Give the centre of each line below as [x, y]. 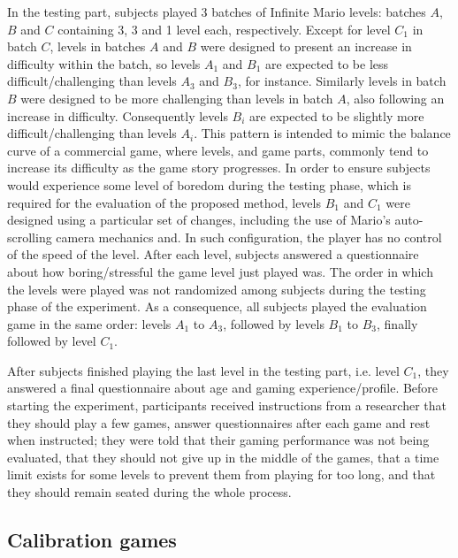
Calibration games [92, 540]
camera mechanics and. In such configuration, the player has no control [249, 237]
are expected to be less [327, 63]
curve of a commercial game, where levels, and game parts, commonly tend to [218, 150]
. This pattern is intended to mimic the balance [322, 133]
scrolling [30, 237]
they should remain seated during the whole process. [149, 492]
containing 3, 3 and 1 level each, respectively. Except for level [224, 29]
